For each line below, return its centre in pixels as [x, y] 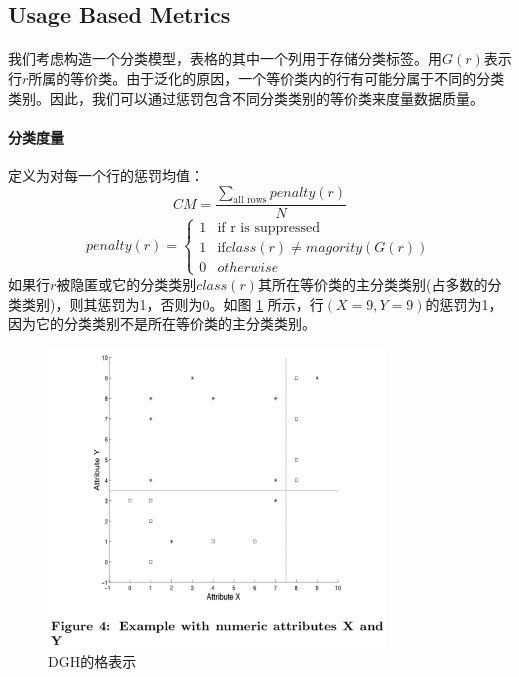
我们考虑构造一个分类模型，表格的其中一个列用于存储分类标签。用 [225, 58]
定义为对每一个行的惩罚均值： [106, 174]
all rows [250, 200]
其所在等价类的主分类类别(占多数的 [372, 283]
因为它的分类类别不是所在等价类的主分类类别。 [162, 323]
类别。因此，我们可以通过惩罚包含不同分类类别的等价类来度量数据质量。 [246, 97]
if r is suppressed [268, 227]
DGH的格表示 [92, 661]
